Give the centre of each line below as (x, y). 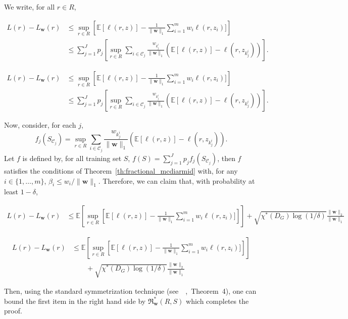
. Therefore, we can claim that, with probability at (177, 180)
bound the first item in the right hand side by (75, 301)
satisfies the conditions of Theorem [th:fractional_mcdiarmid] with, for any (121, 170)
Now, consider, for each (40, 125)
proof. (13, 311)
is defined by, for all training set (72, 158)
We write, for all (30, 7)
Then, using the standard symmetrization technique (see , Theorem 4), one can (130, 290)
